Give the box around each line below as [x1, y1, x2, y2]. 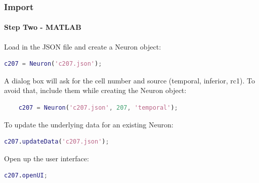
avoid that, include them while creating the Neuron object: [4, 85, 187, 96]
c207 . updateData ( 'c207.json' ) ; [4, 138, 109, 146]
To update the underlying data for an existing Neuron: [4, 119, 174, 129]
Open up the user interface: [4, 153, 89, 163]
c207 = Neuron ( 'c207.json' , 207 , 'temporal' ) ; [18, 104, 178, 112]
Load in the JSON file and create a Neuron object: [4, 41, 161, 52]
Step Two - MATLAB [4, 22, 81, 32]
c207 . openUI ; [4, 172, 48, 179]
